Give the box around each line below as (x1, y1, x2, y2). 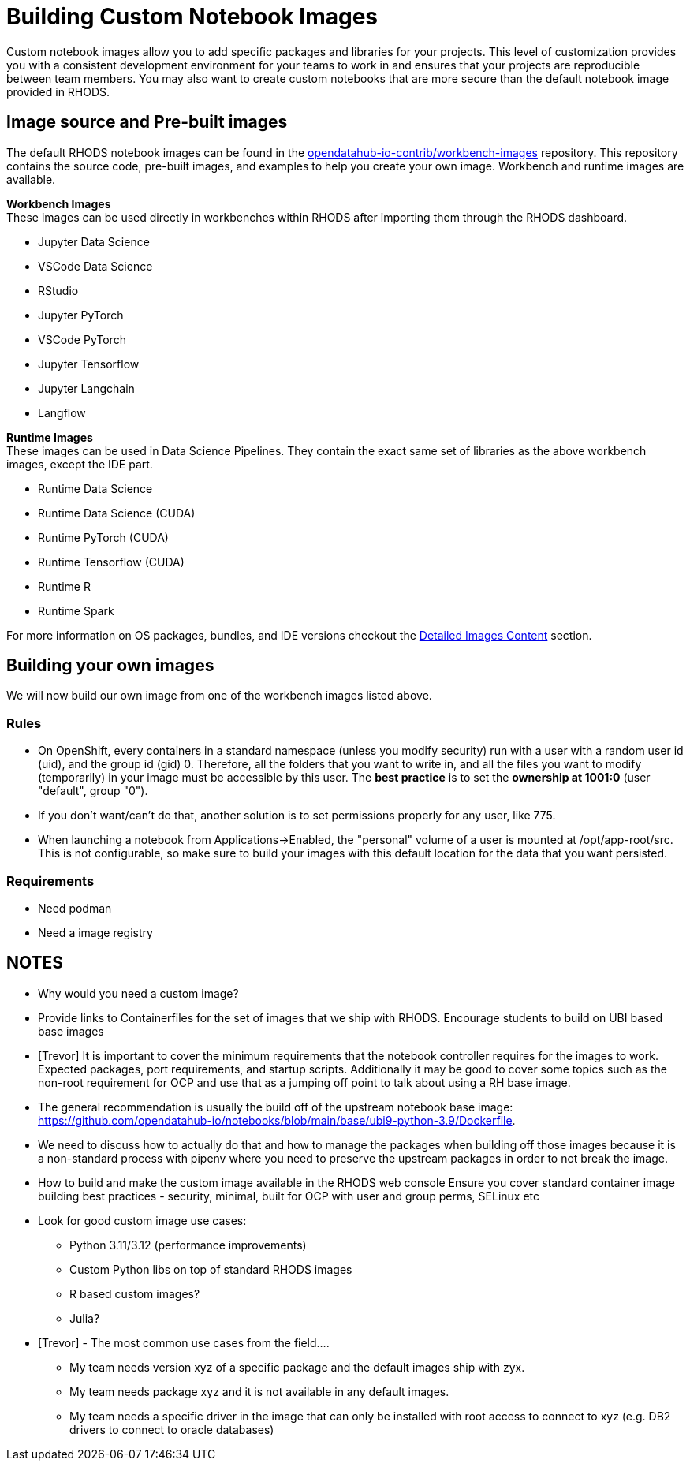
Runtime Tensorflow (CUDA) (38, 554, 185, 569)
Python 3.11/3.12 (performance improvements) (69, 1237, 307, 1252)
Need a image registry (38, 925, 153, 939)
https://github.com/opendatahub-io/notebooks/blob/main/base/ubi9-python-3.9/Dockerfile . (38, 1113, 516, 1127)
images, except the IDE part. (6, 457, 153, 471)
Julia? (69, 1311, 100, 1325)
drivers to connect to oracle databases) (69, 1422, 274, 1436)
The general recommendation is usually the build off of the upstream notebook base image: (38, 1099, 513, 1114)
